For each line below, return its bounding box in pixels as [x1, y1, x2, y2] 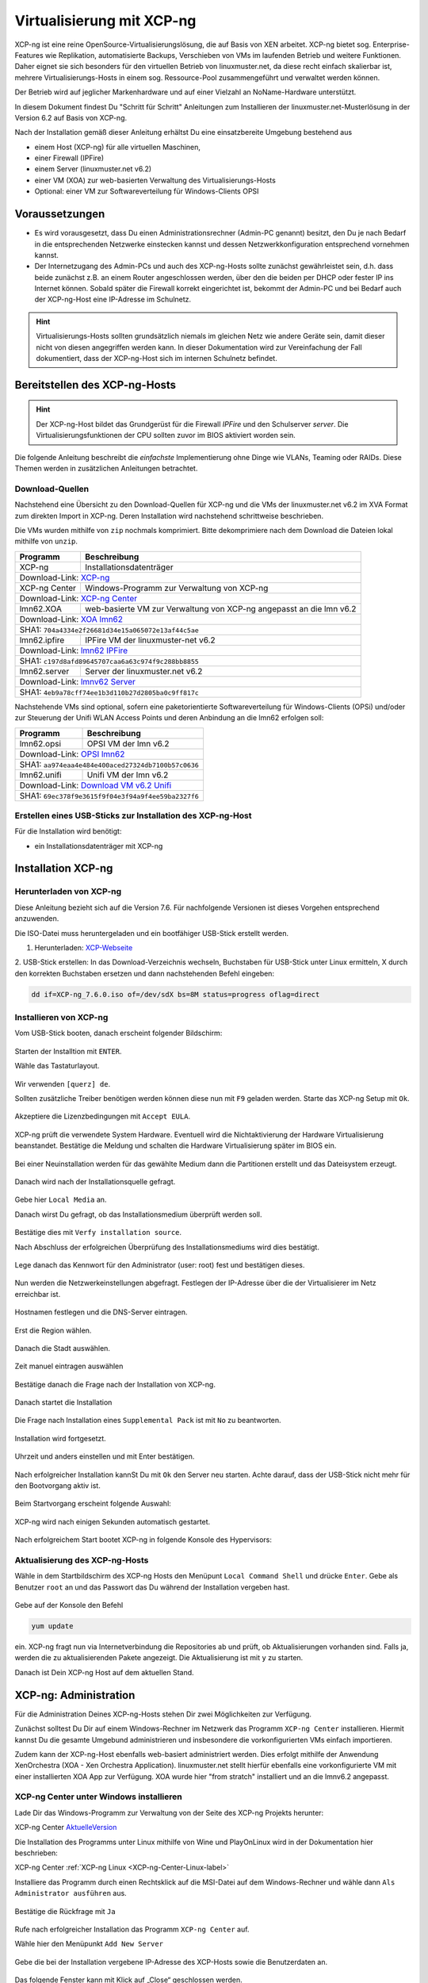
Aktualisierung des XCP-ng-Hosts [14, 1555, 149, 1566]
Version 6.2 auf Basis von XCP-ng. [14, 113, 128, 122]
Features [14, 50, 44, 59]
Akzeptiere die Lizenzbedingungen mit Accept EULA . [14, 1111, 190, 1122]
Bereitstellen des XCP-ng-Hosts [14, 378, 177, 392]
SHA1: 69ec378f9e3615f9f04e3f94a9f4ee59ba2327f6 [19, 790, 200, 801]
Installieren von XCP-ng [14, 1012, 109, 1023]
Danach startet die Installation [14, 1398, 113, 1407]
